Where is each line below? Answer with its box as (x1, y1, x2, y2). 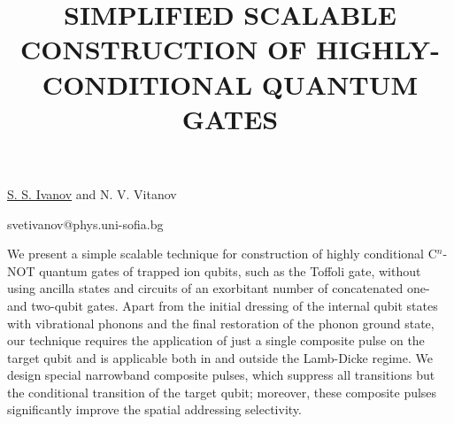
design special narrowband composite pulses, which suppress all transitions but (7, 366, 435, 384)
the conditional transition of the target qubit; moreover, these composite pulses (7, 382, 437, 401)
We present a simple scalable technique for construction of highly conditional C (7, 244, 437, 263)
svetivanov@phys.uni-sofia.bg (7, 214, 164, 233)
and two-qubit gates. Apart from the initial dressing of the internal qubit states (7, 296, 438, 314)
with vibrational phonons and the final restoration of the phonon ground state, (7, 313, 435, 332)
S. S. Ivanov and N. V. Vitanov (7, 184, 177, 203)
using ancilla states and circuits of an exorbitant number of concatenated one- (7, 279, 430, 297)
